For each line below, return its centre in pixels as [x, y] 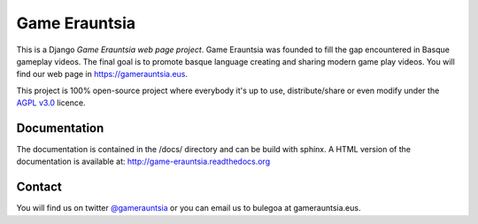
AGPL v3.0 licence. [51, 103]
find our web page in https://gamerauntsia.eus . [102, 74]
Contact [39, 187]
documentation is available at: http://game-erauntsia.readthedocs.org [143, 162]
